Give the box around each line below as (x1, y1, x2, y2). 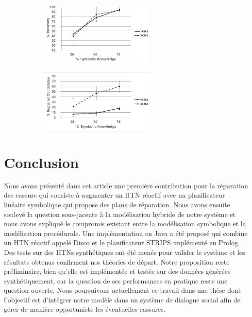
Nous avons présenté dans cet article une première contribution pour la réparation (4, 180, 248, 190)
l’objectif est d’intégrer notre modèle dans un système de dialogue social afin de (4, 294, 240, 304)
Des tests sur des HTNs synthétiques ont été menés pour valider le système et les (4, 247, 245, 257)
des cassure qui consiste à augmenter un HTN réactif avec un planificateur (4, 190, 225, 200)
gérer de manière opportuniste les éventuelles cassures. (4, 304, 166, 314)
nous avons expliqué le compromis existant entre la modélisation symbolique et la (4, 218, 246, 229)
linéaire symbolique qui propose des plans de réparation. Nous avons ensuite (4, 199, 230, 209)
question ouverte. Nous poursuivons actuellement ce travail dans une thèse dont (4, 285, 241, 295)
